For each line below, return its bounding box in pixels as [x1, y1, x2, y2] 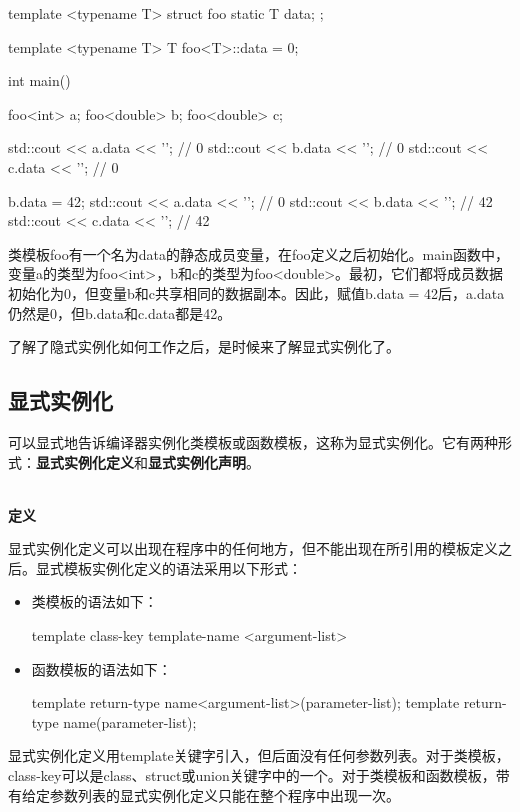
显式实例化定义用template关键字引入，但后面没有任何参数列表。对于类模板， [8, 745, 510, 766]
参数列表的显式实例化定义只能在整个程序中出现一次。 [49, 784, 400, 805]
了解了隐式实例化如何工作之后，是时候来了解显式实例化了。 [8, 336, 400, 357]
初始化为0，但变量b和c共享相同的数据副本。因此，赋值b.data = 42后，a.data [8, 282, 505, 303]
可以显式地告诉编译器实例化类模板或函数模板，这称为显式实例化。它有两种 [8, 431, 498, 452]
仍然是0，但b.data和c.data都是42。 [8, 302, 232, 323]
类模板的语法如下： [31, 591, 158, 612]
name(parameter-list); [63, 711, 197, 732]
